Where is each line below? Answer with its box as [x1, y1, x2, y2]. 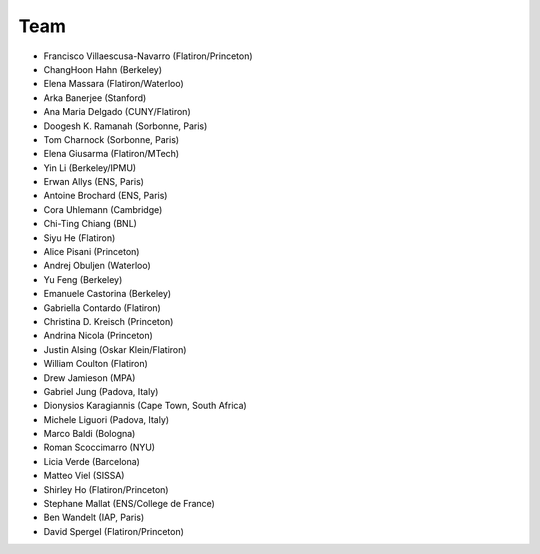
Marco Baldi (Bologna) [43, 428, 136, 440]
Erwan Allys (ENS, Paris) [43, 176, 145, 188]
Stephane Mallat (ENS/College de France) [43, 498, 215, 510]
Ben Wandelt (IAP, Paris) [43, 511, 145, 524]
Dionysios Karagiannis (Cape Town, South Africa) [43, 400, 247, 412]
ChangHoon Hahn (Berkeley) [43, 63, 163, 75]
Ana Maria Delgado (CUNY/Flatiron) [43, 106, 191, 118]
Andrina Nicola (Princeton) [43, 330, 154, 342]
